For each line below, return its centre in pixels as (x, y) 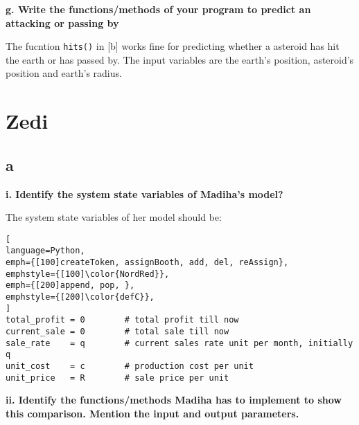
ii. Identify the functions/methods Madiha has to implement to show (174, 400)
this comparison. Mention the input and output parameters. (152, 413)
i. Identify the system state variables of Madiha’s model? (145, 193)
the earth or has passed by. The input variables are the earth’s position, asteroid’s (180, 59)
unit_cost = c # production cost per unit (130, 367)
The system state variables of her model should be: (114, 217)
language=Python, (45, 251)
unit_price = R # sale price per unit (117, 378)
